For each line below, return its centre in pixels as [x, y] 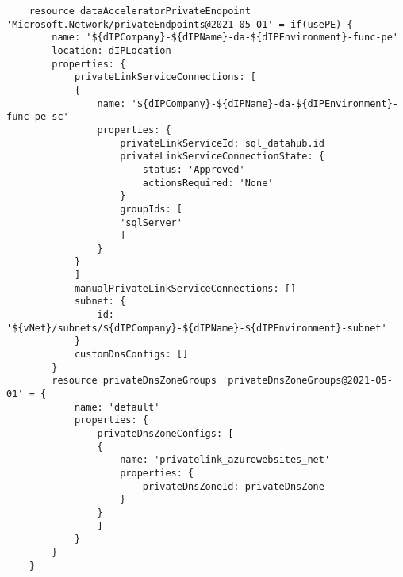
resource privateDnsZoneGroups [134, 381]
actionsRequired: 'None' [208, 183]
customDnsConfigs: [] [131, 355]
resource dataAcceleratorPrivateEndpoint [140, 11]
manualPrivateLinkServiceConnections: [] [185, 288]
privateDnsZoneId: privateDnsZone [233, 486]
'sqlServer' [151, 222]
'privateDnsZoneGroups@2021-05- [307, 381]
